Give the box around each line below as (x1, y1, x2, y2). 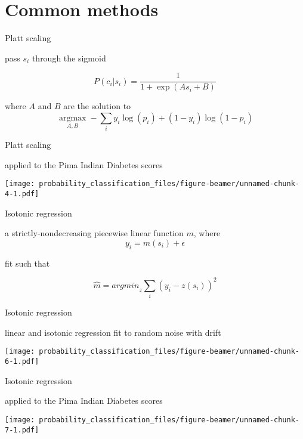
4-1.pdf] (5, 190, 39, 199)
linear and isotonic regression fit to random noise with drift (5, 326, 221, 338)
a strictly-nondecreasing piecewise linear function (5, 227, 184, 239)
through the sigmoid (32, 51, 106, 64)
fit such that (5, 256, 50, 269)
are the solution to (63, 100, 131, 112)
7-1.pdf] (5, 425, 39, 434)
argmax (58, 113, 86, 122)
